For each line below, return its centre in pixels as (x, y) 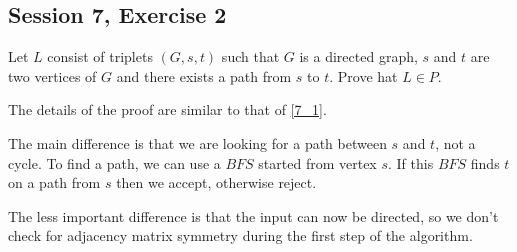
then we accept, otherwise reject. (216, 182)
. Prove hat (363, 75)
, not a (455, 142)
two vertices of (52, 75)
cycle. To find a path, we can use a (114, 162)
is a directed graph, (358, 56)
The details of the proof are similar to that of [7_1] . (167, 109)
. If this (411, 162)
